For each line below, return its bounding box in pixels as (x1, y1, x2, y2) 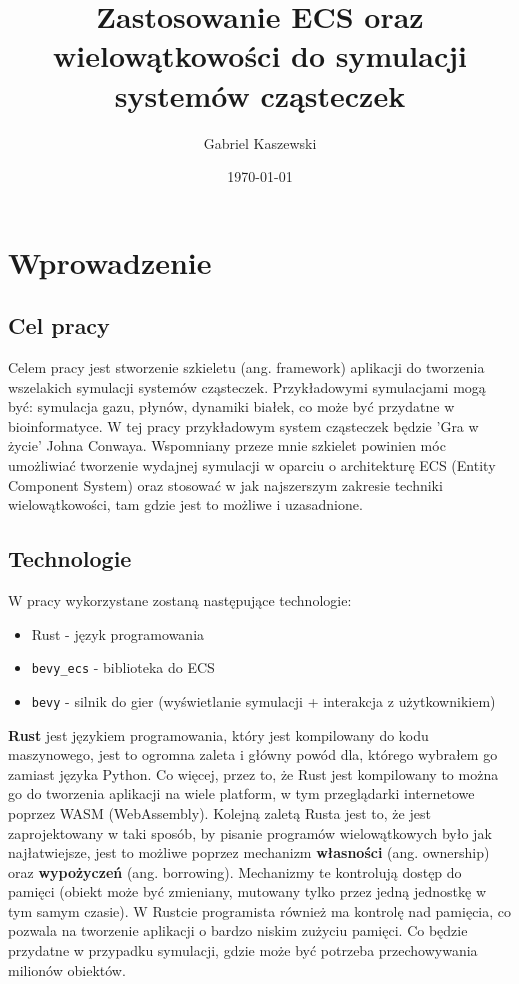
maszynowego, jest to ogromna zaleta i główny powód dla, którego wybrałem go (8, 744, 498, 765)
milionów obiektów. (8, 959, 126, 980)
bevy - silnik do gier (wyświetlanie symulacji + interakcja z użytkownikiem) (31, 690, 496, 711)
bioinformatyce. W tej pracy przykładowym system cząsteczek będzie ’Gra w (8, 415, 479, 436)
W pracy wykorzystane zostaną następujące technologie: (8, 590, 352, 611)
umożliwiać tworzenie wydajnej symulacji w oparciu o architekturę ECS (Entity (8, 455, 496, 476)
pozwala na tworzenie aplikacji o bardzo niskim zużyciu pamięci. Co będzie (8, 920, 468, 941)
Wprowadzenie (8, 241, 212, 282)
